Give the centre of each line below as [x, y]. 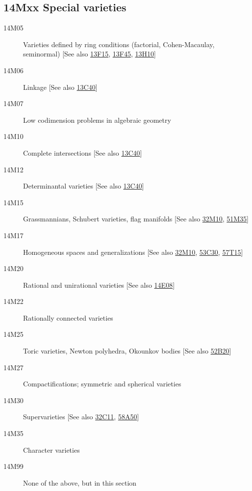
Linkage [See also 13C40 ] [60, 87]
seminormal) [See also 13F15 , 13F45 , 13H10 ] [89, 54]
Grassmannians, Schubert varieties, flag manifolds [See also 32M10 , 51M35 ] [136, 219]
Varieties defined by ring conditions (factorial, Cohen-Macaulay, [119, 44]
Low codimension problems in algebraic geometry [97, 120]
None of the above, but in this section [80, 482]
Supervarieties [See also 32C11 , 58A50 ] [81, 417]
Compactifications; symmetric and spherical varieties [102, 384]
